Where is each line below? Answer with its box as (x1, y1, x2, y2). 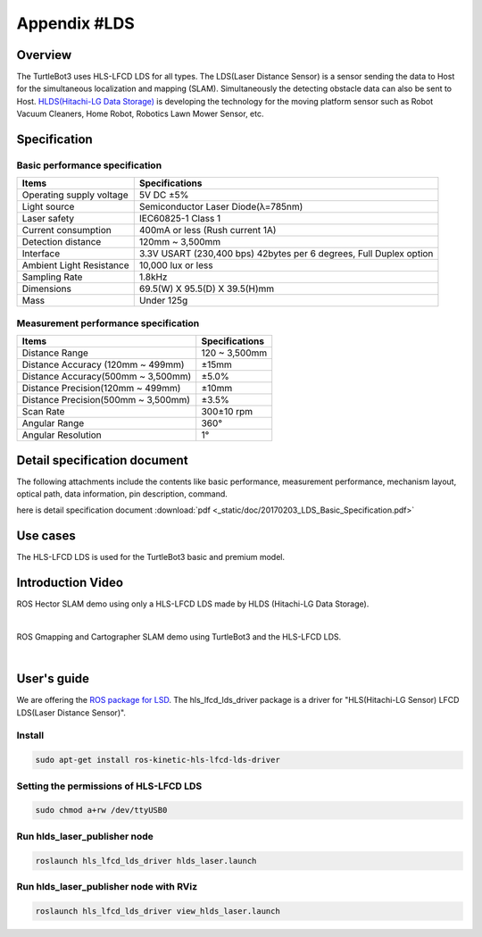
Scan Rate (21, 406, 65, 418)
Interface (21, 247, 61, 260)
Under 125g (138, 295, 188, 307)
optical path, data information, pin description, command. (16, 489, 228, 499)
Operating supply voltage (21, 188, 129, 201)
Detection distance (21, 236, 102, 248)
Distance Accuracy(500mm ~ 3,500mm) (21, 371, 192, 383)
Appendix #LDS (16, 13, 135, 33)
